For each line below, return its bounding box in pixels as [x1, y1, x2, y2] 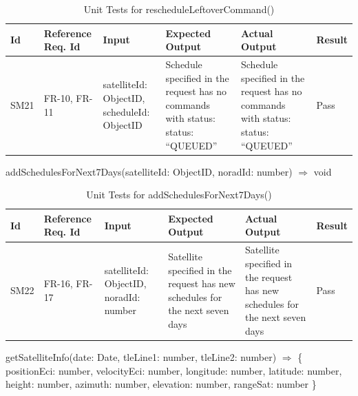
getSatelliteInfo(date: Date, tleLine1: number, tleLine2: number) [6, 349, 277, 364]
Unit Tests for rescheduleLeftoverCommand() [83, 2, 275, 16]
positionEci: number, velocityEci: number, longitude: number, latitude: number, [6, 363, 342, 377]
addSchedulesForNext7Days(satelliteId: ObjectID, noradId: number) [6, 164, 293, 178]
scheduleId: [103, 104, 150, 118]
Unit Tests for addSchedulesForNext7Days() [86, 187, 272, 202]
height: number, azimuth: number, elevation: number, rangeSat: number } [6, 377, 317, 391]
